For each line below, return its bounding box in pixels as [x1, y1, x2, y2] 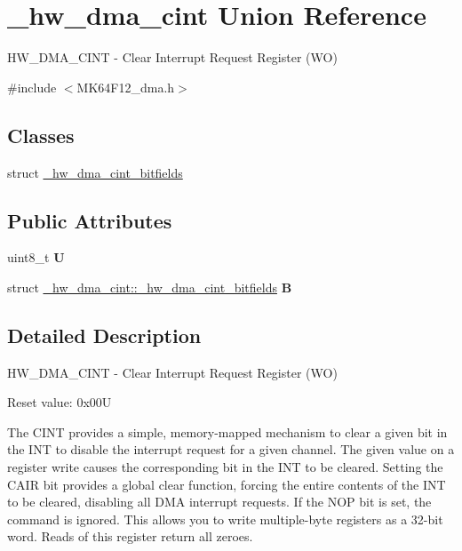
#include [7, 77, 57, 96]
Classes [7, 121, 75, 148]
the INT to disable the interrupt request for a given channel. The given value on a [7, 440, 455, 459]
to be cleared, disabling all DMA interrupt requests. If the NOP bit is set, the [7, 492, 432, 511]
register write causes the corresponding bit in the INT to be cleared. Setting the [7, 458, 443, 476]
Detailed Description [7, 321, 202, 348]
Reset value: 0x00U [7, 393, 112, 411]
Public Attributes [7, 206, 172, 234]
